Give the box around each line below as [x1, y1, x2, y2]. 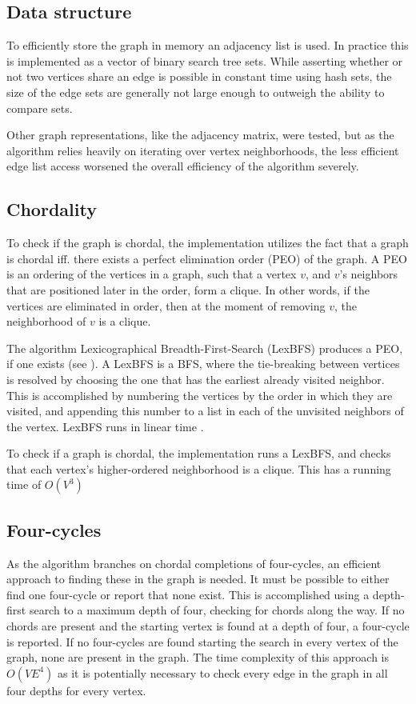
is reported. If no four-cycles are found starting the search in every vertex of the [6, 633, 398, 650]
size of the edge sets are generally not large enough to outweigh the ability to [6, 83, 385, 100]
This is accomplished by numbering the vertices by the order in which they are [6, 386, 393, 403]
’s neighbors [339, 266, 398, 282]
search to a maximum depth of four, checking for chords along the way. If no [29, 602, 405, 618]
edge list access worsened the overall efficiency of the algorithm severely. [6, 158, 359, 174]
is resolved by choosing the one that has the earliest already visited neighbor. [6, 370, 385, 387]
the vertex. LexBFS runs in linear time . [6, 418, 204, 434]
